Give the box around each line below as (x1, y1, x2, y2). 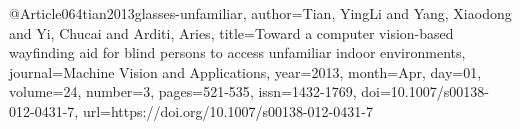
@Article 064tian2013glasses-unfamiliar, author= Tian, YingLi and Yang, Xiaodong (9, 3, 512, 23)
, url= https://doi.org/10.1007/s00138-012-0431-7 (74, 100, 373, 121)
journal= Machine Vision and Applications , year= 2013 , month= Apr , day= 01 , (9, 61, 482, 82)
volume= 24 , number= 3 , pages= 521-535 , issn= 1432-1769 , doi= (9, 81, 391, 102)
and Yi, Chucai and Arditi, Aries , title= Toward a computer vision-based (9, 22, 454, 43)
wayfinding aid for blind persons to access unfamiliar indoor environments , (9, 42, 466, 63)
